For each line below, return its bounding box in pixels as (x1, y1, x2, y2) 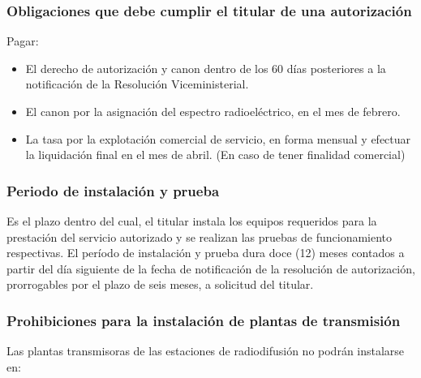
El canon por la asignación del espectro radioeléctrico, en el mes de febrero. (25, 103, 401, 119)
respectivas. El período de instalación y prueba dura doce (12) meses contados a (6, 244, 405, 261)
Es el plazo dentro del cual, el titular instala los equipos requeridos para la (6, 213, 377, 229)
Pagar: (6, 32, 39, 49)
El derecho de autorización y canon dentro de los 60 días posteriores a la (25, 59, 386, 76)
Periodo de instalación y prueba (6, 180, 220, 200)
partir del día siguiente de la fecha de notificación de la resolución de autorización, (6, 260, 415, 277)
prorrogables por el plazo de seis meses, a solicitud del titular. (6, 276, 314, 293)
